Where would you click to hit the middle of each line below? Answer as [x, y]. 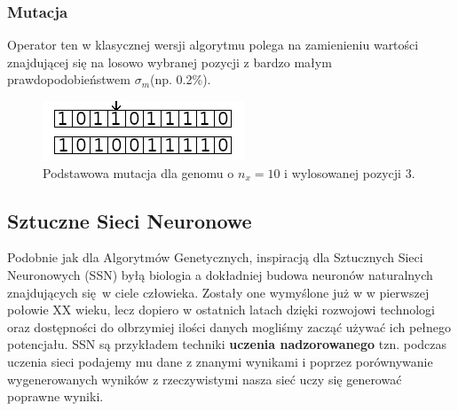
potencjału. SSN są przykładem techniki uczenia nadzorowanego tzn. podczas [227, 344]
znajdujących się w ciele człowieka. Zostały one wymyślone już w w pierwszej [218, 292]
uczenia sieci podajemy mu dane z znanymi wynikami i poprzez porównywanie [220, 361]
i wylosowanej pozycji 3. [350, 172]
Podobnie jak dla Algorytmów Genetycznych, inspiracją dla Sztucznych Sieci [215, 257]
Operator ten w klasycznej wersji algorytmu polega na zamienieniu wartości [213, 45]
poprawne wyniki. [55, 396]
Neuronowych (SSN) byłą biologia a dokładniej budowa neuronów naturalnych [220, 274]
